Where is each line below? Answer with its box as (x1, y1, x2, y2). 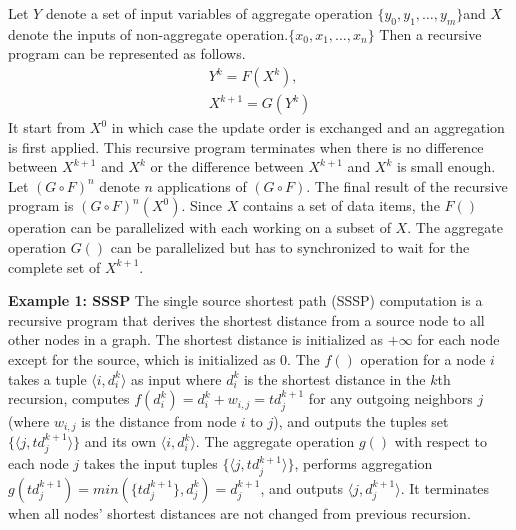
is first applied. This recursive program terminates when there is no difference (8, 136, 484, 157)
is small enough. (397, 156, 496, 177)
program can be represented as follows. (8, 43, 246, 64)
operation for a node (360, 348, 486, 369)
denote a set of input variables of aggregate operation (45, 3, 373, 23)
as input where (131, 368, 222, 389)
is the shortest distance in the (243, 368, 426, 389)
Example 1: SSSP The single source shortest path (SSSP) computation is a (8, 290, 483, 311)
